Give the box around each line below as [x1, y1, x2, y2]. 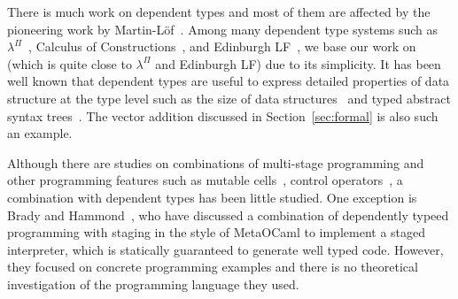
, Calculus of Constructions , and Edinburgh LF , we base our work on [28, 37, 416, 56]
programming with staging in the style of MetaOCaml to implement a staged [7, 223, 426, 241]
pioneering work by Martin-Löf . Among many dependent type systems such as [7, 19, 439, 38]
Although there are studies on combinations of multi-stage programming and [7, 153, 424, 172]
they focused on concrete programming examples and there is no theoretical [7, 257, 418, 276]
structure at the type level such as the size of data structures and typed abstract [7, 88, 451, 107]
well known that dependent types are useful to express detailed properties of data [7, 72, 450, 90]
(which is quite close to [7, 54, 132, 73]
